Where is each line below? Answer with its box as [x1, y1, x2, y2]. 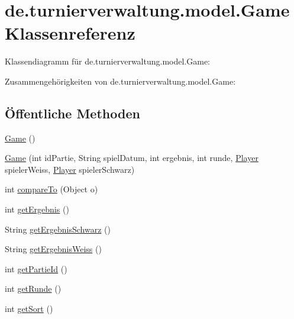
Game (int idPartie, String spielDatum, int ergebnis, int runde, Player [5, 152, 259, 164]
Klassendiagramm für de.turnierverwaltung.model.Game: [5, 55, 210, 67]
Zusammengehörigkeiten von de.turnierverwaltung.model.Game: [5, 75, 236, 87]
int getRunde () [5, 282, 62, 295]
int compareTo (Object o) [5, 183, 98, 195]
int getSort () [5, 302, 53, 315]
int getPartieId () [5, 262, 67, 275]
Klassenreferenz [5, 21, 135, 45]
